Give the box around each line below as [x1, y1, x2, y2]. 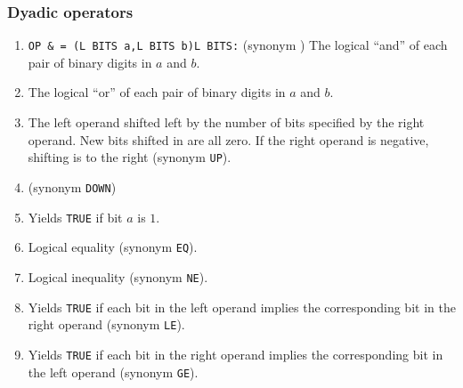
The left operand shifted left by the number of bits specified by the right [28, 113, 425, 132]
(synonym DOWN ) [28, 177, 117, 196]
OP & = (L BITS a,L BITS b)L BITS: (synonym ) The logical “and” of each [28, 36, 448, 54]
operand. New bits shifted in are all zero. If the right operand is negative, [28, 130, 429, 149]
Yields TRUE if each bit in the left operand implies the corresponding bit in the [28, 297, 456, 316]
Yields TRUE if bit [28, 207, 123, 226]
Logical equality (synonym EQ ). [28, 238, 198, 256]
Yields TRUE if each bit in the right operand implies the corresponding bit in [28, 344, 443, 363]
